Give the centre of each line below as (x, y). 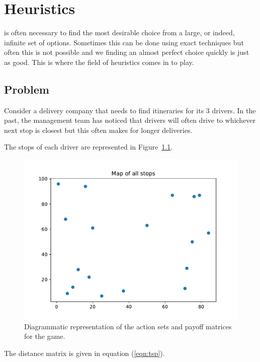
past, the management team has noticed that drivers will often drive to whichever (130, 120)
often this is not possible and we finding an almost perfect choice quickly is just (127, 52)
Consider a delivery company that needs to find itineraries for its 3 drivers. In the (130, 110)
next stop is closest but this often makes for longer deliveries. (98, 130)
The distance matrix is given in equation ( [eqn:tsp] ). (84, 353)
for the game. (45, 336)
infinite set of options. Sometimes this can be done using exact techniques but (124, 42)
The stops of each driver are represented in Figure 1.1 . (89, 147)
